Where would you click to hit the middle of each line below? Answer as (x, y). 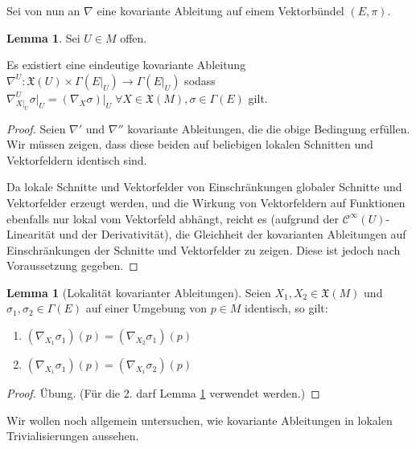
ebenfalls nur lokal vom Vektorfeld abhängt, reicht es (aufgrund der (173, 218)
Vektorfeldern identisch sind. (77, 159)
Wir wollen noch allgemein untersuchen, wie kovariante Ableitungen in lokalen (200, 420)
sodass (200, 80)
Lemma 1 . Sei (43, 37)
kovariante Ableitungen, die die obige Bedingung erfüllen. (269, 128)
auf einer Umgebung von (146, 308)
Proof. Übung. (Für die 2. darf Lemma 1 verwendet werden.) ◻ (163, 393)
